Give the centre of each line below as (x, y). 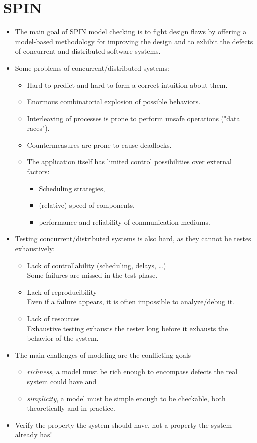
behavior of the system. (63, 338)
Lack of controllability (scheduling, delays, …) (97, 265)
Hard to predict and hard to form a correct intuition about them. (127, 85)
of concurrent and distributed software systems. (88, 51)
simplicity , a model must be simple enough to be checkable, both (126, 398)
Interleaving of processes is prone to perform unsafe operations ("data (134, 118)
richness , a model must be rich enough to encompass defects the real (132, 372)
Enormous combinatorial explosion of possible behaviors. (114, 102)
